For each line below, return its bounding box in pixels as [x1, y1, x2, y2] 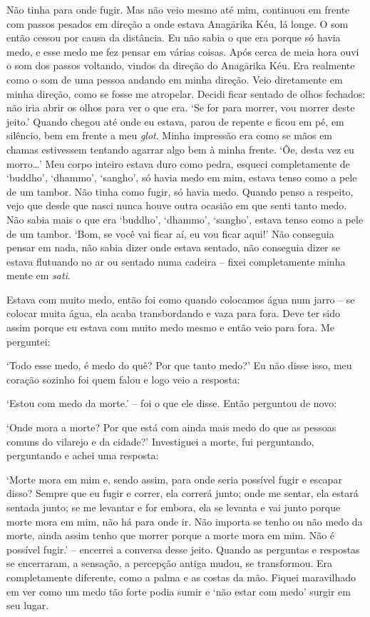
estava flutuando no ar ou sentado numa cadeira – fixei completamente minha [6, 254, 346, 269]
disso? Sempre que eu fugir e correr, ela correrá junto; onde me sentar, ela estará [6, 486, 359, 501]
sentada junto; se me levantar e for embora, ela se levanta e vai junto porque [6, 500, 341, 514]
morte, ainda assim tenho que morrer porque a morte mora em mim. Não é [6, 528, 335, 543]
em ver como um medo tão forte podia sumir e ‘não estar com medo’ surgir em [6, 583, 351, 598]
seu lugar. [6, 598, 49, 613]
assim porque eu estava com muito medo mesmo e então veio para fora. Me [6, 320, 334, 335]
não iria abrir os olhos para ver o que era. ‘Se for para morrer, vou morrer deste [6, 100, 355, 115]
